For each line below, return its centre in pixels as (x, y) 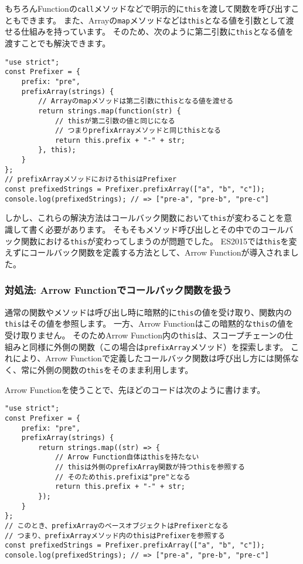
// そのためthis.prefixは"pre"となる (122, 477)
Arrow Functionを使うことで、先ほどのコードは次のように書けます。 (135, 389)
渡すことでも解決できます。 (58, 43)
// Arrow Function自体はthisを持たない (127, 457)
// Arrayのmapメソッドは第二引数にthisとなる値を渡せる (136, 101)
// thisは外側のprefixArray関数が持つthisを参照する (150, 467)
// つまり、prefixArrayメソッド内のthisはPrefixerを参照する (115, 536)
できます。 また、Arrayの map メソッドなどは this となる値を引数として (153, 20)
